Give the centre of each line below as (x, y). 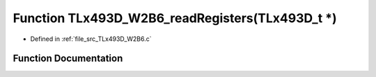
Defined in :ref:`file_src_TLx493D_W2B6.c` (91, 39)
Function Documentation (68, 59)
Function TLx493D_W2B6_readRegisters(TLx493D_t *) (175, 18)
